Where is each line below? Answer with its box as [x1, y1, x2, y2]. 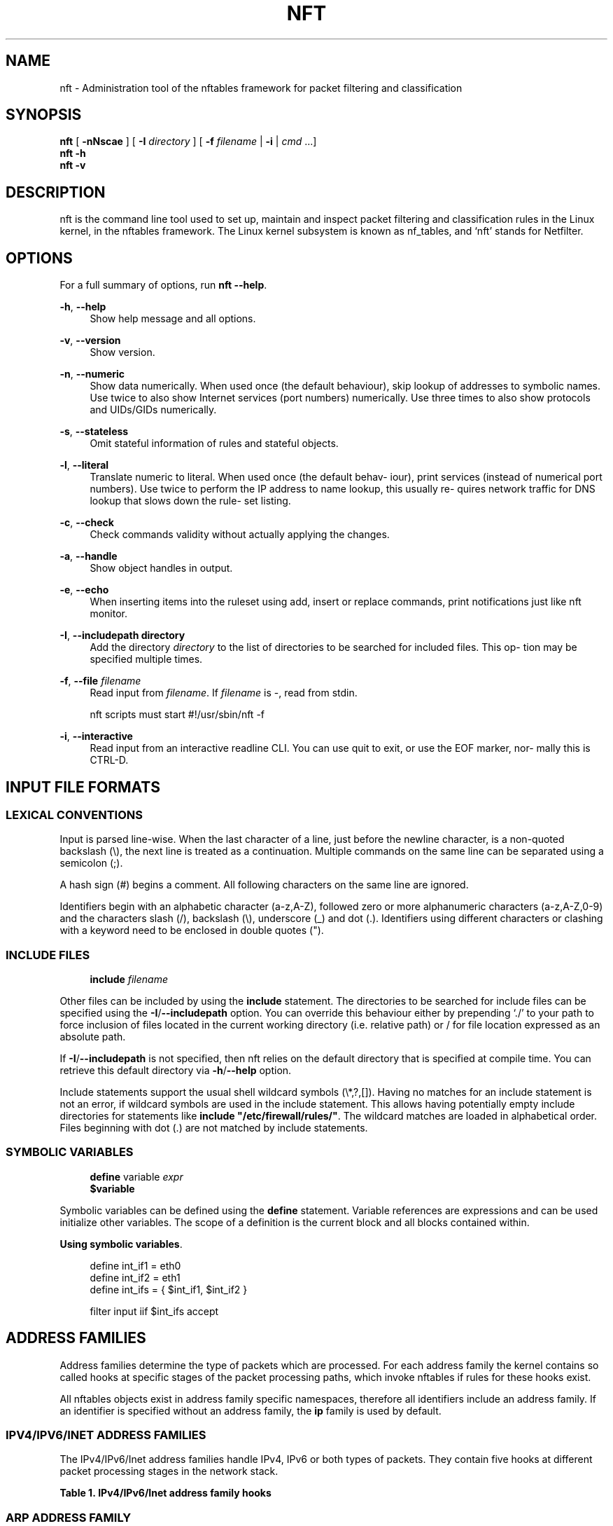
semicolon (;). [59, 857, 123, 869]
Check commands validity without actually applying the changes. [90, 528, 390, 541]
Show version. [90, 346, 155, 359]
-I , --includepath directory [59, 629, 185, 642]
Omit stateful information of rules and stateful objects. [90, 437, 339, 450]
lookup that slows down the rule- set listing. [90, 495, 291, 507]
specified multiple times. [90, 653, 203, 666]
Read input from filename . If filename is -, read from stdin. [90, 687, 358, 699]
